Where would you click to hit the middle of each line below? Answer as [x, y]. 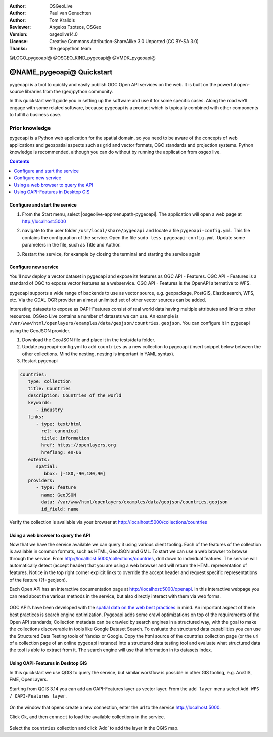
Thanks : [18, 49]
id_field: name [60, 509]
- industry [50, 410]
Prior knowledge [30, 128]
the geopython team [70, 49]
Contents [19, 161]
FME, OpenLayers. [29, 680]
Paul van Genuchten [70, 13]
